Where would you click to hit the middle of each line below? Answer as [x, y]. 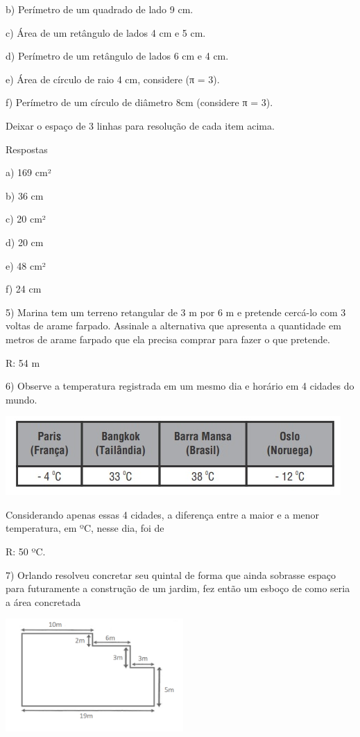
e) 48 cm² [26, 265]
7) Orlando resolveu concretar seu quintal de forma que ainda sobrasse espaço [171, 574]
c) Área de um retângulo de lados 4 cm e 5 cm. [106, 32]
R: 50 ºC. [26, 552]
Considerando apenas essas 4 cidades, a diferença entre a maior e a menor [163, 514]
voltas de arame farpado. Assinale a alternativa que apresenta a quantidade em [173, 326]
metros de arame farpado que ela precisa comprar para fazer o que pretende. [168, 339]
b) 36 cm [25, 195]
